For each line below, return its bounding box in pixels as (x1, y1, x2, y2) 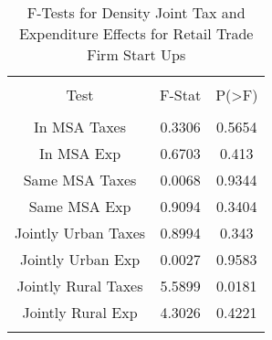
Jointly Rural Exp (22, 302, 138, 323)
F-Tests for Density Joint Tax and (26, 2, 246, 23)
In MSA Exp (38, 143, 121, 164)
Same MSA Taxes (23, 169, 137, 190)
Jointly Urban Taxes (15, 222, 146, 243)
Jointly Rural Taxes (16, 275, 143, 296)
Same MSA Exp (28, 196, 131, 217)
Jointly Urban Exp (19, 249, 141, 270)
